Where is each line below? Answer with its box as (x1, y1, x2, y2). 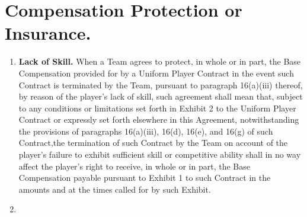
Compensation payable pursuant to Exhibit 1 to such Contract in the (18, 171, 271, 184)
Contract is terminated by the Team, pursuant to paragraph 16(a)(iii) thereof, (18, 78, 303, 91)
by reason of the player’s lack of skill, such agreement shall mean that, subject (18, 90, 303, 103)
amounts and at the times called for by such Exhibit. (18, 183, 211, 195)
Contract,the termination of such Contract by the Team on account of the (18, 136, 288, 149)
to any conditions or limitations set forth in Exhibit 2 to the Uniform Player (18, 101, 296, 114)
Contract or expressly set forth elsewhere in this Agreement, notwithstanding (18, 113, 299, 126)
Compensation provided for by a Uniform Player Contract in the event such (18, 66, 294, 79)
